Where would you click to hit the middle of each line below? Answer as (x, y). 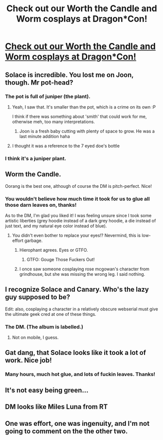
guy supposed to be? (38, 297)
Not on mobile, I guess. (35, 337)
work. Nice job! (28, 361)
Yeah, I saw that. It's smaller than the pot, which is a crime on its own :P (84, 107)
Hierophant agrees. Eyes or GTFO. (54, 250)
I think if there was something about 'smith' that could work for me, (79, 116)
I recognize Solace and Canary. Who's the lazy (77, 290)
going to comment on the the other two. (66, 431)
